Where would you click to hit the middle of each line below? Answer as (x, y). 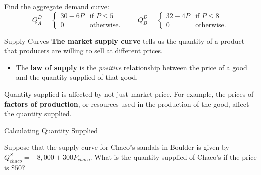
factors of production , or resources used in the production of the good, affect (127, 104)
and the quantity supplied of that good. (77, 77)
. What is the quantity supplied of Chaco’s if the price (173, 157)
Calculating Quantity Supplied (51, 130)
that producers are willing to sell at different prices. (83, 50)
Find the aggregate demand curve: (57, 6)
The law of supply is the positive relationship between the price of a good (132, 67)
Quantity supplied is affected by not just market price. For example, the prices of (129, 94)
